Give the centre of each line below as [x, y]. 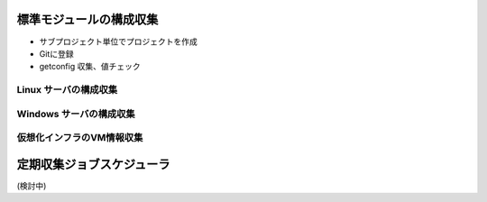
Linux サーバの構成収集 [67, 90]
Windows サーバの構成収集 [76, 114]
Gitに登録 [56, 53]
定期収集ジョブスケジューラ [93, 164]
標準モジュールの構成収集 [87, 19]
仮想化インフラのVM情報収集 [80, 138]
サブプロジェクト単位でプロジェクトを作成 [118, 41]
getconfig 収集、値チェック [90, 67]
